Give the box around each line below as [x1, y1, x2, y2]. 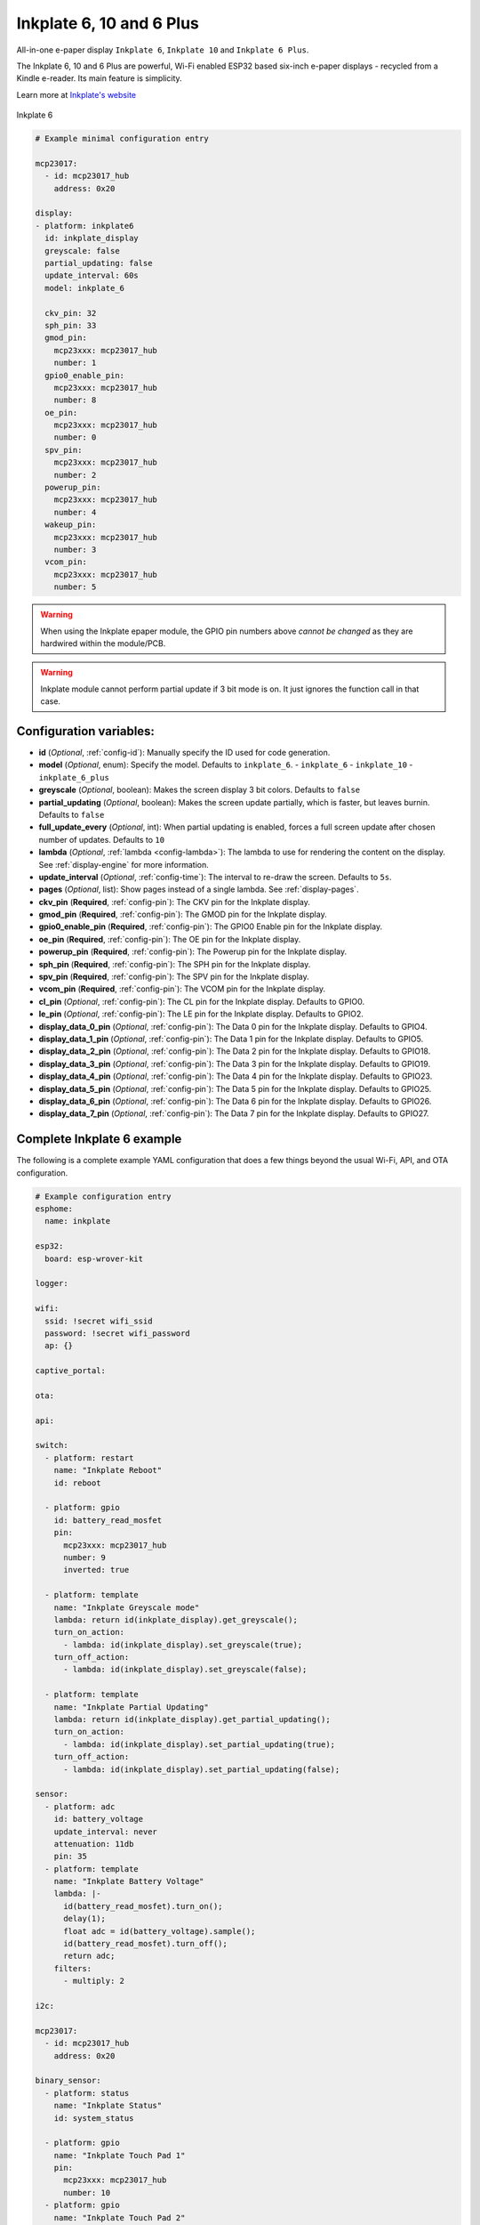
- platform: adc [44, 1801, 116, 1811]
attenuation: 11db [53, 1839, 134, 1849]
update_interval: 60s [44, 271, 140, 280]
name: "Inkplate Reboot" [53, 1465, 163, 1476]
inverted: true [63, 1565, 130, 1575]
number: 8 [53, 395, 97, 405]
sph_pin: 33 [44, 320, 97, 330]
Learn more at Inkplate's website [16, 89, 137, 100]
